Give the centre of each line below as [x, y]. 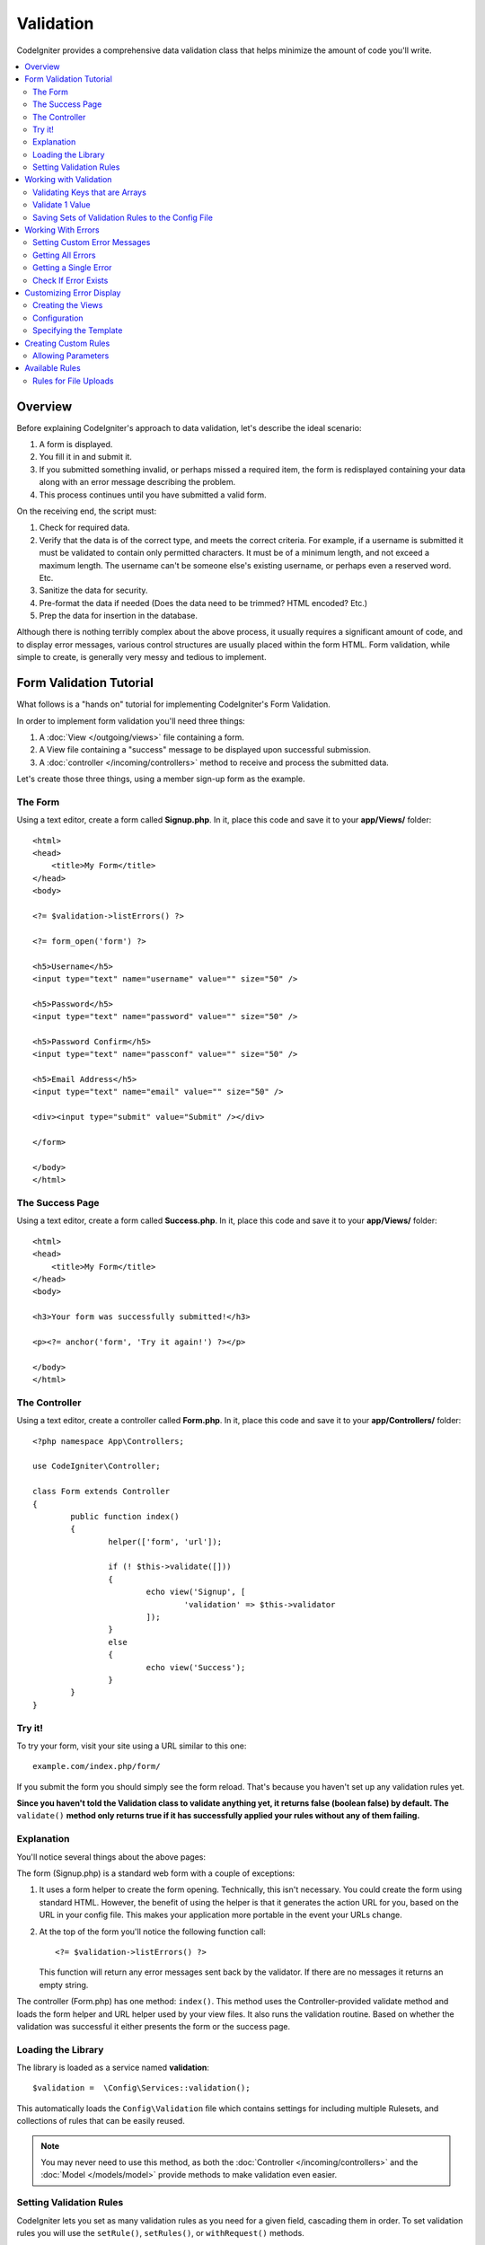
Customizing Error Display [73, 293]
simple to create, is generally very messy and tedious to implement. [141, 657]
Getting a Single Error [72, 268]
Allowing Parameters [71, 356]
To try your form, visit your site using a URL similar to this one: [132, 1746]
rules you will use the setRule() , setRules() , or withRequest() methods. [160, 2232]
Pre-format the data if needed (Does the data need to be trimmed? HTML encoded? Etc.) [203, 603]
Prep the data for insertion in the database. [118, 616]
